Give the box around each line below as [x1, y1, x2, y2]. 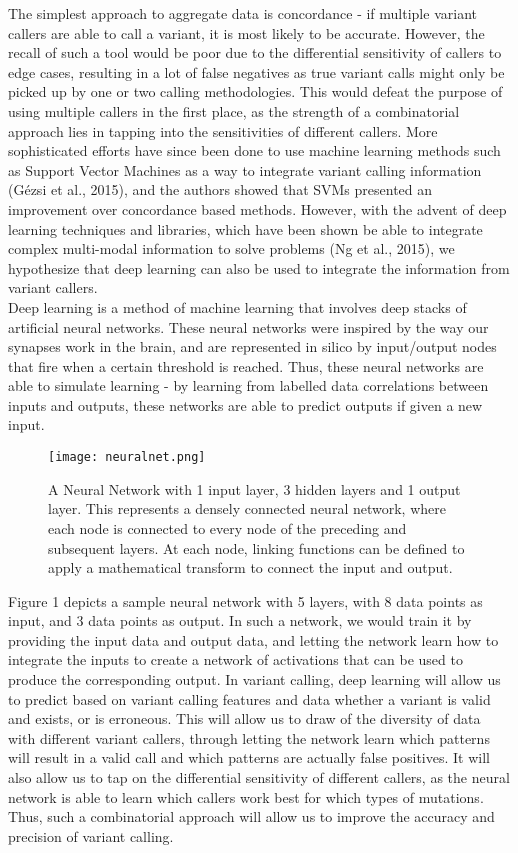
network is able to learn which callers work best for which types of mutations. [8, 786, 484, 807]
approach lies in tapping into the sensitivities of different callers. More [8, 120, 438, 141]
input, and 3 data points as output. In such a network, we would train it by [8, 610, 472, 631]
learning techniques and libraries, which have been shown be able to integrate [8, 218, 483, 239]
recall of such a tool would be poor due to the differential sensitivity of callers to [8, 42, 502, 63]
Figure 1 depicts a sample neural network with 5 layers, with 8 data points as [8, 590, 483, 611]
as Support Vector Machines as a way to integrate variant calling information [8, 159, 482, 180]
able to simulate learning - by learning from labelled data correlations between [8, 375, 489, 396]
